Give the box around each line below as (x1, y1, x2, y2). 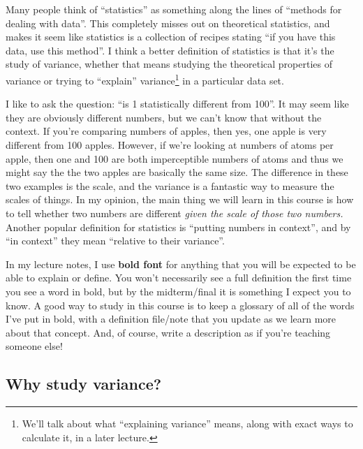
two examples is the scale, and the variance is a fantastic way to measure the (6, 178, 334, 193)
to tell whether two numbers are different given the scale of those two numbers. (6, 205, 343, 220)
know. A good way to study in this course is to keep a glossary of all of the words (6, 297, 355, 312)
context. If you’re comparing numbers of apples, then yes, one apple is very (6, 124, 327, 138)
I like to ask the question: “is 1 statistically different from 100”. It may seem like (6, 96, 349, 111)
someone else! (6, 339, 63, 353)
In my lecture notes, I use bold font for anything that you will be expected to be (6, 256, 356, 271)
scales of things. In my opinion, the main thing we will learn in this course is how (6, 192, 354, 207)
